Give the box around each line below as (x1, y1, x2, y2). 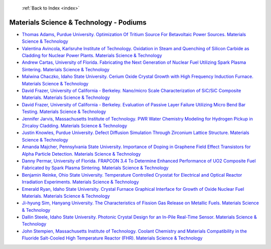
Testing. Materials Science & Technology (22, 108, 106, 115)
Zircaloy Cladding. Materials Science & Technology (22, 122, 127, 129)
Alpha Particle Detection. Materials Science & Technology (22, 151, 141, 157)
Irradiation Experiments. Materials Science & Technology (22, 179, 139, 185)
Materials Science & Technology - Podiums (9, 18, 147, 27)
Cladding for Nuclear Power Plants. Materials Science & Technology (22, 53, 163, 59)
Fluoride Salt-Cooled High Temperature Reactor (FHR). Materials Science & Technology (22, 235, 203, 241)
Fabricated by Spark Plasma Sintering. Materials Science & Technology (22, 165, 169, 171)
